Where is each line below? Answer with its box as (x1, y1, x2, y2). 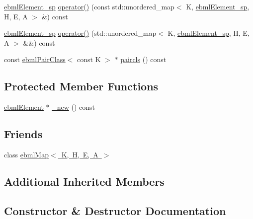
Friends (4, 126, 43, 142)
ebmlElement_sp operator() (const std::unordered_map (4, 1, 174, 11)
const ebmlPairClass (4, 54, 66, 65)
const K (77, 54, 101, 65)
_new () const (52, 102, 95, 112)
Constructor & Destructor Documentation (4, 203, 226, 218)
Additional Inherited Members (4, 173, 165, 189)
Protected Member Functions (4, 78, 159, 94)
